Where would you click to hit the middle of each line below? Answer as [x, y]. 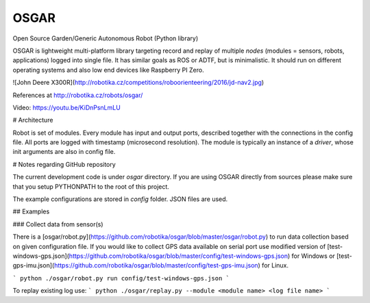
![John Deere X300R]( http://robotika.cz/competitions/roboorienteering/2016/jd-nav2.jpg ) [138, 83]
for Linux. [275, 265]
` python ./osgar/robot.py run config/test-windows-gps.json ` [121, 278]
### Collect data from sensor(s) [58, 224]
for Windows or [313, 256]
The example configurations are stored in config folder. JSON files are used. [120, 199]
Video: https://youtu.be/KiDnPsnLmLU [67, 107]
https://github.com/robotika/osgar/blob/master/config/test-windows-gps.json [178, 256]
